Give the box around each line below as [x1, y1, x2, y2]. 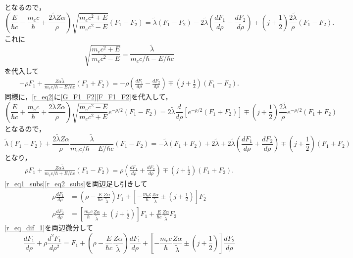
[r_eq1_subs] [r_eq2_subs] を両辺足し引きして [4, 178, 148, 188]
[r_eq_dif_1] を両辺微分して [4, 222, 93, 233]
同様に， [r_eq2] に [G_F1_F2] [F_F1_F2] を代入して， [4, 91, 172, 102]
